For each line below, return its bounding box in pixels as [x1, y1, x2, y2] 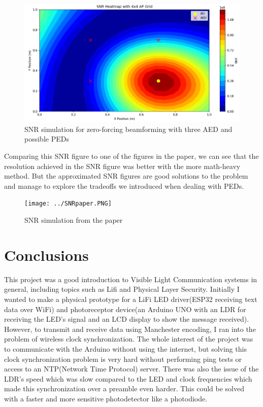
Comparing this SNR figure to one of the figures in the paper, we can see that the [4, 151, 259, 161]
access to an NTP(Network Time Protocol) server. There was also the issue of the [4, 363, 259, 374]
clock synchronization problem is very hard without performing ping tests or [4, 353, 242, 364]
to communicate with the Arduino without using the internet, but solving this [4, 343, 247, 354]
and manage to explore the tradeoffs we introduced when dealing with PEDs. [4, 180, 244, 191]
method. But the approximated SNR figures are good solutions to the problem [4, 171, 248, 181]
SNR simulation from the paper [24, 215, 123, 225]
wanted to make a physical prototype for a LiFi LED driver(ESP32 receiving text [4, 294, 257, 304]
